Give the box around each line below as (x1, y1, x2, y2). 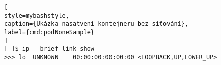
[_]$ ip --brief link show (4, 45, 94, 53)
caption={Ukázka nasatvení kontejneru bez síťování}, (4, 20, 189, 28)
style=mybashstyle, (4, 12, 69, 19)
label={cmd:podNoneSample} (4, 28, 94, 36)
